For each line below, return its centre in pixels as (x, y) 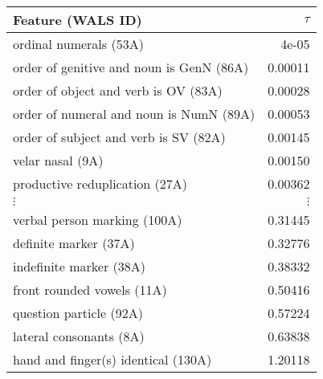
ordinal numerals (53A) (78, 44)
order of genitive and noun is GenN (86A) (131, 67)
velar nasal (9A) (58, 160)
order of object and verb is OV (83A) (118, 90)
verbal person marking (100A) (98, 220)
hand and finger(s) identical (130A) (112, 359)
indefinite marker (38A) (79, 266)
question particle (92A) (78, 313)
